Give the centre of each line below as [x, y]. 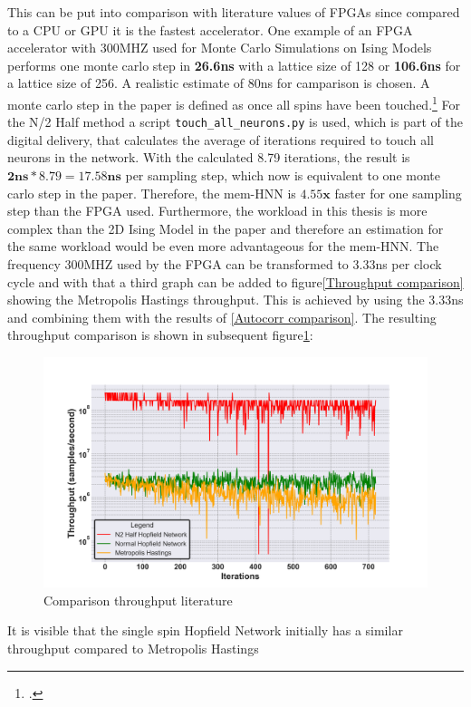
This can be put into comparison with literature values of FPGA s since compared [234, 12]
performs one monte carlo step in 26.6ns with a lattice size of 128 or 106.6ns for [234, 65]
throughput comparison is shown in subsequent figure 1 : [160, 335]
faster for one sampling [398, 193]
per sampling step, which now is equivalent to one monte [283, 175]
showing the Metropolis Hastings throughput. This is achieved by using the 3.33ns [235, 300]
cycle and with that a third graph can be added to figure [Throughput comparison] [235, 281]
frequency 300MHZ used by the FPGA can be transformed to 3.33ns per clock [225, 264]
